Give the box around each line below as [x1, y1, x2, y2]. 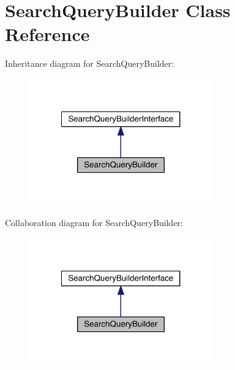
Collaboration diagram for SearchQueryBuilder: [5, 216, 183, 229]
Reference [5, 21, 90, 47]
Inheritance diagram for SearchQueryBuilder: [5, 57, 174, 70]
